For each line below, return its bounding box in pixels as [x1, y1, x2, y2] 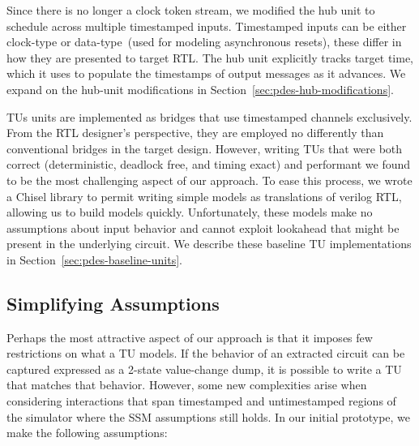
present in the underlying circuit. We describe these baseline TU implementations [6, 235, 412, 252]
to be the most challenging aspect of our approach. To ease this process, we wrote [6, 171, 413, 188]
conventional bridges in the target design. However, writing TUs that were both [6, 139, 403, 157]
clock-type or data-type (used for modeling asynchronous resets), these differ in [6, 33, 402, 50]
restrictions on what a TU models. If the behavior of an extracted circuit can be [6, 345, 405, 362]
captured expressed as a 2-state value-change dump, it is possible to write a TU [6, 360, 402, 377]
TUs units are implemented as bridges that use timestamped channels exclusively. [6, 108, 413, 125]
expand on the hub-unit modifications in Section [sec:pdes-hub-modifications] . [6, 80, 394, 97]
